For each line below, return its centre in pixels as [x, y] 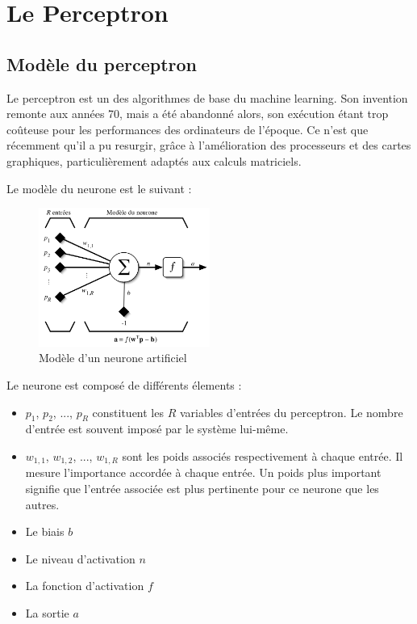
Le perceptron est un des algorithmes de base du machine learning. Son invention [207, 97]
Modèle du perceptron [102, 63]
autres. [42, 504]
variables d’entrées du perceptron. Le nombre [291, 412]
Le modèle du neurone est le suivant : [99, 188]
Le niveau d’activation [80, 558]
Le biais [45, 531]
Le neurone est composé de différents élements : [124, 385]
